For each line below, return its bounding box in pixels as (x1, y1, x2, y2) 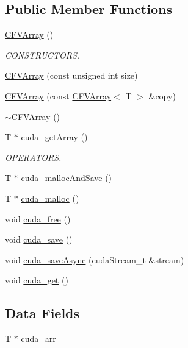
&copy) (148, 89, 176, 102)
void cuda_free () (5, 212, 71, 225)
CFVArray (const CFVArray (5, 89, 112, 102)
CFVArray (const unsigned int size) (5, 69, 138, 82)
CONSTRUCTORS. (5, 48, 80, 61)
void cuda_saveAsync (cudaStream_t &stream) (5, 253, 184, 266)
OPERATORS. (5, 151, 62, 163)
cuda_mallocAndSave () (21, 171, 112, 184)
